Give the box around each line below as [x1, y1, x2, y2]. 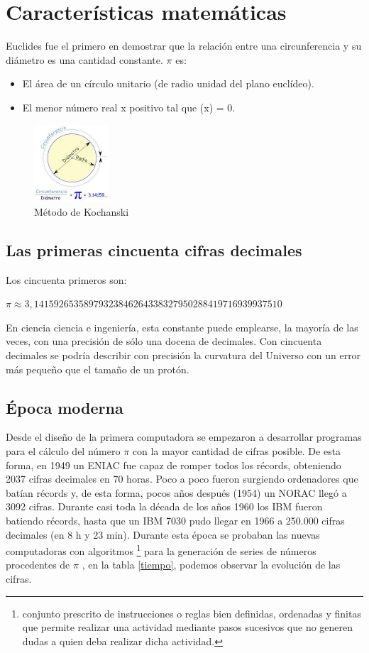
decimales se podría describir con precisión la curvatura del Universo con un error [6, 347, 361, 362]
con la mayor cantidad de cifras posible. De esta [132, 443, 341, 458]
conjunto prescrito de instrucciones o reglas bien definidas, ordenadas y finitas [22, 605, 361, 620]
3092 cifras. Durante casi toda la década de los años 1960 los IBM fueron [6, 499, 323, 514]
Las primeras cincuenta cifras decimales [6, 238, 302, 260]
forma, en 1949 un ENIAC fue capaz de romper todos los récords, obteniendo [6, 457, 341, 472]
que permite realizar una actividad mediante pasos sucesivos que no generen [22, 620, 353, 635]
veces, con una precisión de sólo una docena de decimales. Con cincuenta [6, 334, 322, 349]
